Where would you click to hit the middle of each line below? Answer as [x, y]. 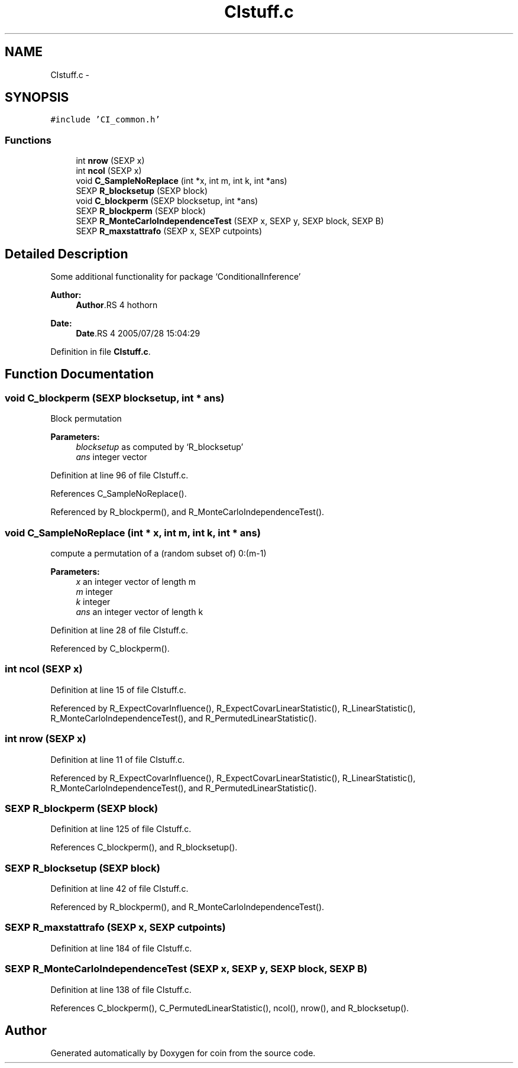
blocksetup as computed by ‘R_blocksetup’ [160, 447]
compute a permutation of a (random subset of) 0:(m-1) [158, 553]
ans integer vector [111, 457]
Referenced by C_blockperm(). [110, 648]
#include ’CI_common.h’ [105, 120]
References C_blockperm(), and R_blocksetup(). [144, 847]
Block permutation [86, 419]
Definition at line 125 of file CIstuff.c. [121, 829]
